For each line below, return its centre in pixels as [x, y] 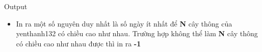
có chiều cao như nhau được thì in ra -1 [78, 43]
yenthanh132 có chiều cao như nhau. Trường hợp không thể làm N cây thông [137, 33]
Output [16, 6]
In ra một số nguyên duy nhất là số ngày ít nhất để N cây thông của [124, 23]
